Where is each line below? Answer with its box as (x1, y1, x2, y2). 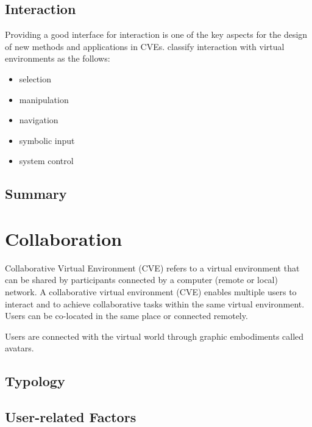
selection (19, 72, 51, 85)
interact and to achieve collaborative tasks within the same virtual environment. (5, 297, 305, 310)
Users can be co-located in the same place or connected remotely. (5, 309, 248, 322)
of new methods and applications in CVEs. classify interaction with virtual (5, 40, 285, 52)
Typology (5, 371, 65, 390)
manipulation (19, 93, 69, 106)
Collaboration (5, 226, 122, 251)
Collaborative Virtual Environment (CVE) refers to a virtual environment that (5, 261, 300, 274)
